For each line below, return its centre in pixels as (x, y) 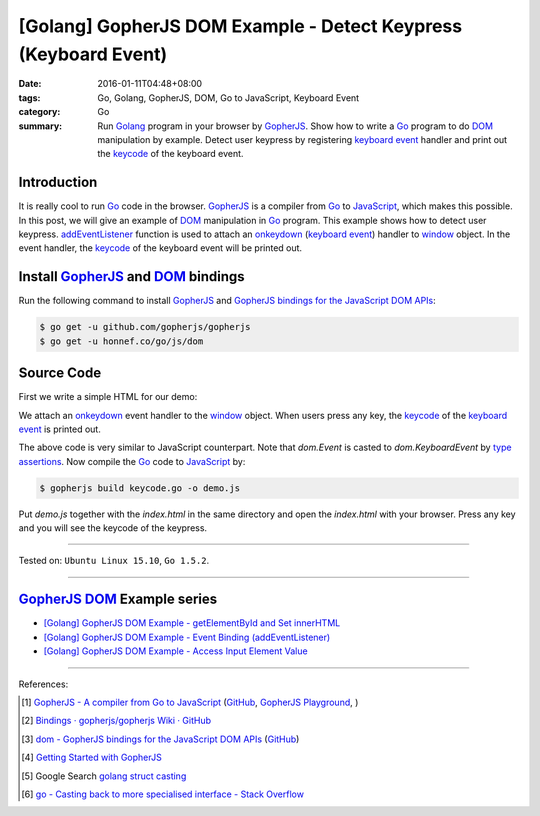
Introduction (58, 182)
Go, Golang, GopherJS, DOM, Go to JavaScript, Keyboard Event (228, 97)
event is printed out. (60, 429)
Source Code (60, 373)
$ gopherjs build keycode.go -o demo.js (139, 488)
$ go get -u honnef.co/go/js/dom (121, 341)
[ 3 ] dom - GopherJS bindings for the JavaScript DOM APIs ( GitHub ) (160, 739)
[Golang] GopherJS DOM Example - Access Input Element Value (176, 651)
